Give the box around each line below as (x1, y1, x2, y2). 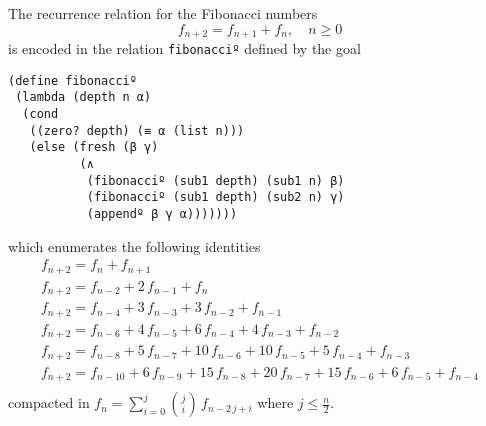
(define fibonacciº (8, 73, 137, 88)
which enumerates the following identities (8, 235, 261, 256)
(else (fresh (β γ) (29, 140, 159, 155)
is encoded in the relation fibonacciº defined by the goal (8, 38, 361, 59)
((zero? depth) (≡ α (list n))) (29, 123, 245, 138)
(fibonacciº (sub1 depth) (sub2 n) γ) (86, 190, 345, 205)
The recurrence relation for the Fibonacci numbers (8, 3, 318, 23)
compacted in (8, 392, 90, 413)
